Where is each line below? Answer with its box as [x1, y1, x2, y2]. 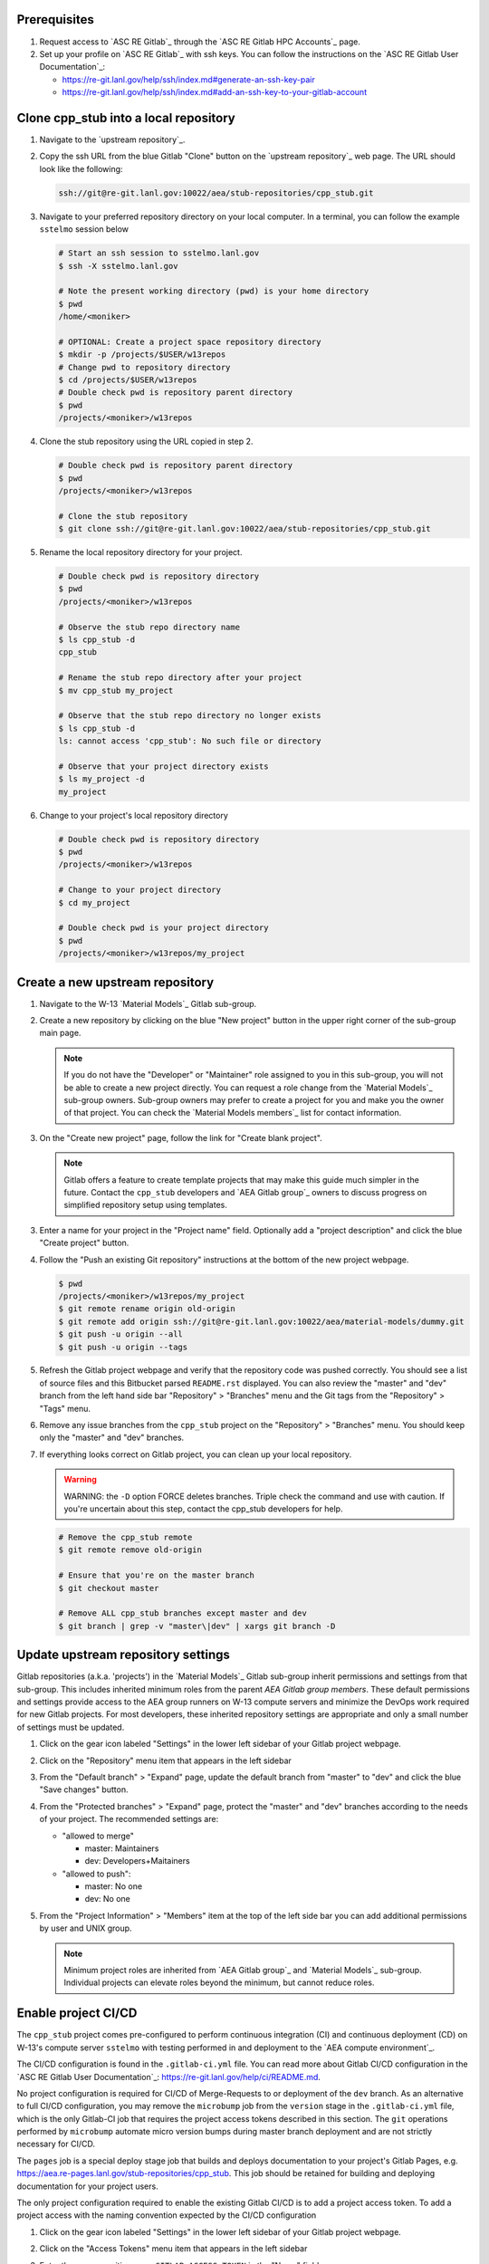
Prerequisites [16, 12, 94, 27]
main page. [39, 1028, 81, 1039]
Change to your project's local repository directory [39, 810, 228, 820]
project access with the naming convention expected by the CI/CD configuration [16, 2210, 317, 2221]
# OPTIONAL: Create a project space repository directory [58, 336, 321, 347]
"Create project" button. [39, 1237, 129, 1249]
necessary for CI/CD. [16, 2138, 95, 2150]
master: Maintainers [84, 1843, 159, 1854]
